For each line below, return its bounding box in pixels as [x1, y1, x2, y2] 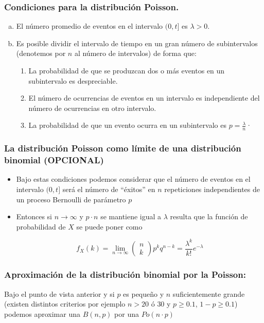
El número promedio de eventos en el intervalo [16, 21, 163, 31]
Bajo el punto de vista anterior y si [4, 288, 115, 299]
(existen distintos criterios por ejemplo [4, 298, 126, 309]
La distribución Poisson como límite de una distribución [4, 142, 241, 155]
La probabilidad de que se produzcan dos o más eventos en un [28, 65, 225, 75]
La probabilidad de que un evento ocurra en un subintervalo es [28, 120, 226, 130]
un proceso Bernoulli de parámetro [16, 194, 126, 204]
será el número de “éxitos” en [62, 183, 155, 194]
